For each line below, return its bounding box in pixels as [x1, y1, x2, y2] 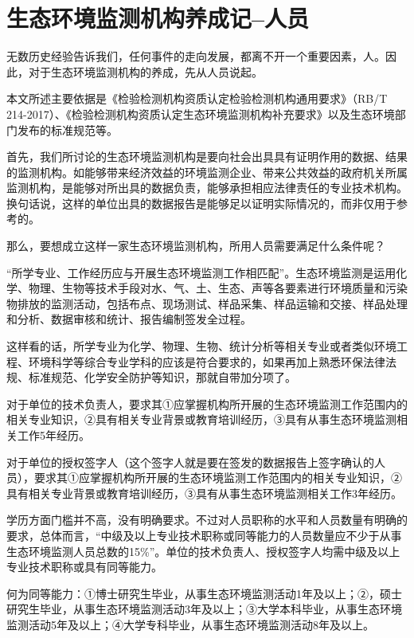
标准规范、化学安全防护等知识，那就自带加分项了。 [28, 369, 296, 386]
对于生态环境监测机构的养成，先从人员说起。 [28, 63, 263, 80]
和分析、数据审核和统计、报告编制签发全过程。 [6, 311, 252, 327]
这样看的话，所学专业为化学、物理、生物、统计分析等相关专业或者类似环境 [6, 338, 396, 354]
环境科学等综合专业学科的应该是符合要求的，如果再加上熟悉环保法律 [28, 353, 385, 370]
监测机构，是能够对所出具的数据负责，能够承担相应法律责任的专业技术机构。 [6, 179, 408, 196]
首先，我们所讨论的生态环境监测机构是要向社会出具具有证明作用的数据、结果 [6, 148, 408, 165]
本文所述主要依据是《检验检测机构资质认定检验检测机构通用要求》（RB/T [6, 90, 388, 107]
